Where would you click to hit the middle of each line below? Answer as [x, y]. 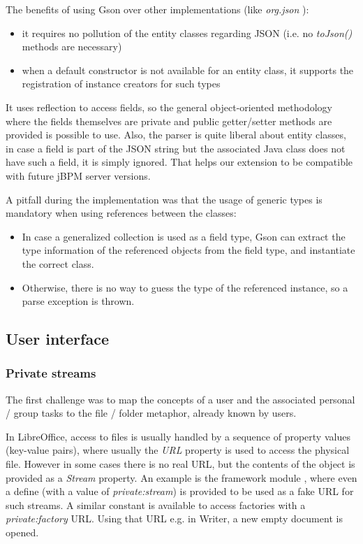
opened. [22, 532]
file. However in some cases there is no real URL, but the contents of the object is [180, 464]
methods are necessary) [72, 46]
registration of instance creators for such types [121, 84]
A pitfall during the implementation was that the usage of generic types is [164, 199]
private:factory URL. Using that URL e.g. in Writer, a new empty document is [174, 518]
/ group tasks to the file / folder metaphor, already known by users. [151, 413]
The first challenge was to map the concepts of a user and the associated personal [180, 399]
